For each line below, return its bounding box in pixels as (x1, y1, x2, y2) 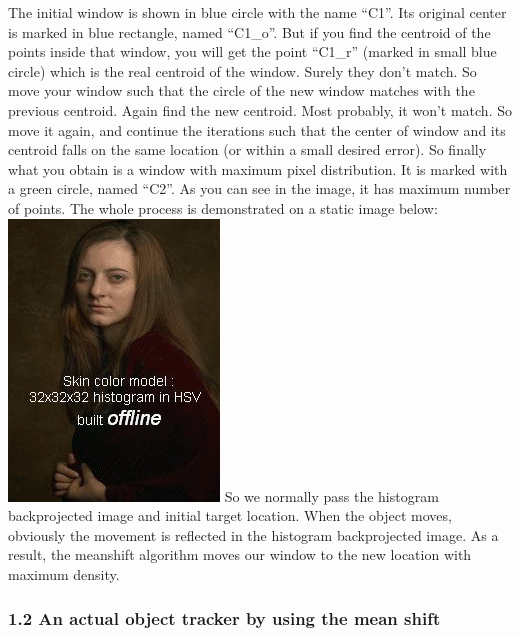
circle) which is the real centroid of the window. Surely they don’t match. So (8, 60, 477, 81)
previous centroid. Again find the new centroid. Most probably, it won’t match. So (8, 99, 512, 120)
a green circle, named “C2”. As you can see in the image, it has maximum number (8, 178, 511, 199)
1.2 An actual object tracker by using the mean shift (8, 606, 441, 631)
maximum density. (8, 563, 120, 584)
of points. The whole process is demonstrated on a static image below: (8, 197, 438, 218)
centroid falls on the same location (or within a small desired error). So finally (8, 139, 487, 160)
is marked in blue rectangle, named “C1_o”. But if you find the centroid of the (8, 21, 491, 42)
